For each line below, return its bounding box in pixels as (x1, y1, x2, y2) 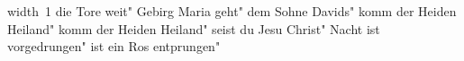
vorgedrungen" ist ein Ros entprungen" (7, 37, 221, 56)
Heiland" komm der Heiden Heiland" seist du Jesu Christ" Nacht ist (7, 19, 380, 38)
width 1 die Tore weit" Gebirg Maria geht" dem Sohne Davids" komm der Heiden (7, 2, 457, 20)
